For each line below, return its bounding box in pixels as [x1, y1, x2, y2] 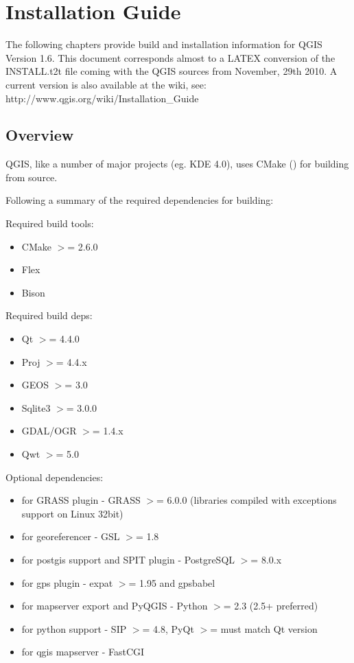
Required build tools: [5, 216, 94, 231]
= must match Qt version [210, 621, 318, 636]
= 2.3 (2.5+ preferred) [223, 598, 318, 613]
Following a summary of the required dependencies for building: [5, 193, 274, 207]
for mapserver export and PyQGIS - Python [21, 598, 208, 613]
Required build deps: [5, 308, 93, 323]
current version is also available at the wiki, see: [5, 77, 206, 91]
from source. [5, 170, 58, 184]
